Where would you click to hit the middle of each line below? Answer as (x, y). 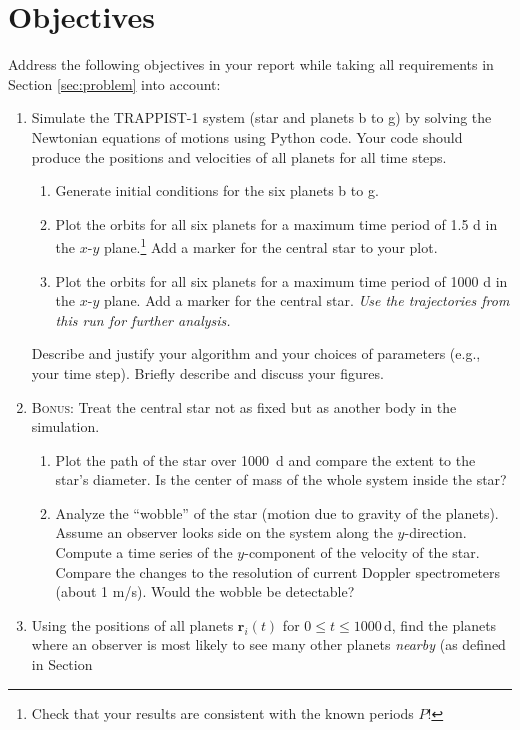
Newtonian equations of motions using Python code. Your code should (247, 136)
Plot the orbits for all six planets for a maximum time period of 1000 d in (281, 280)
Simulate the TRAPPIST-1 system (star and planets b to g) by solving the (261, 117)
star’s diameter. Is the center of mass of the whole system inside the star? (281, 479)
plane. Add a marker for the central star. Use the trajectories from (306, 300)
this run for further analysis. (143, 319)
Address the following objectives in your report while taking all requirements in (251, 64)
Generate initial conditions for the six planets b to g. (217, 190)
